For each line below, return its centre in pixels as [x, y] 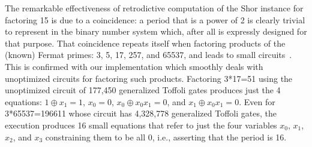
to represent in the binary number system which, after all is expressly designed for [156, 31]
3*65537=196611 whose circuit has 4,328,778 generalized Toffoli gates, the [141, 113]
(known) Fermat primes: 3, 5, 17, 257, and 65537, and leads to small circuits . [148, 55]
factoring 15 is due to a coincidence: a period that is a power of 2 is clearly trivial [155, 19]
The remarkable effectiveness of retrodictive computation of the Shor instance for [154, 8]
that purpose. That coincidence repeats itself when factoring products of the [145, 43]
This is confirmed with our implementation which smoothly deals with [134, 66]
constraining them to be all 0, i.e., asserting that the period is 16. [166, 137]
